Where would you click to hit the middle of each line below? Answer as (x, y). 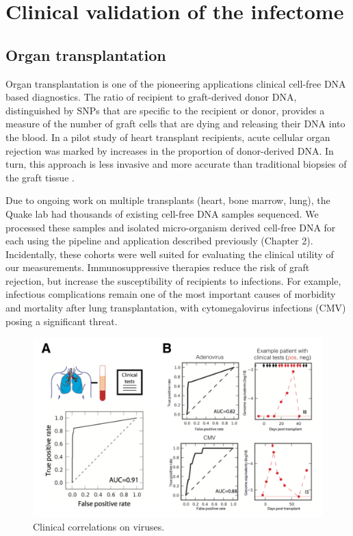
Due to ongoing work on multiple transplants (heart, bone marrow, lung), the (168, 200)
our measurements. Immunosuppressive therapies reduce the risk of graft (158, 267)
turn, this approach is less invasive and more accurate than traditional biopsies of (176, 164)
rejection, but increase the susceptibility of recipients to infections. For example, (173, 280)
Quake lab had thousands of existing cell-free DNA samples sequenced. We (162, 213)
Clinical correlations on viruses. (99, 527)
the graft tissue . (40, 177)
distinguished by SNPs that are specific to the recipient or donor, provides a (165, 110)
